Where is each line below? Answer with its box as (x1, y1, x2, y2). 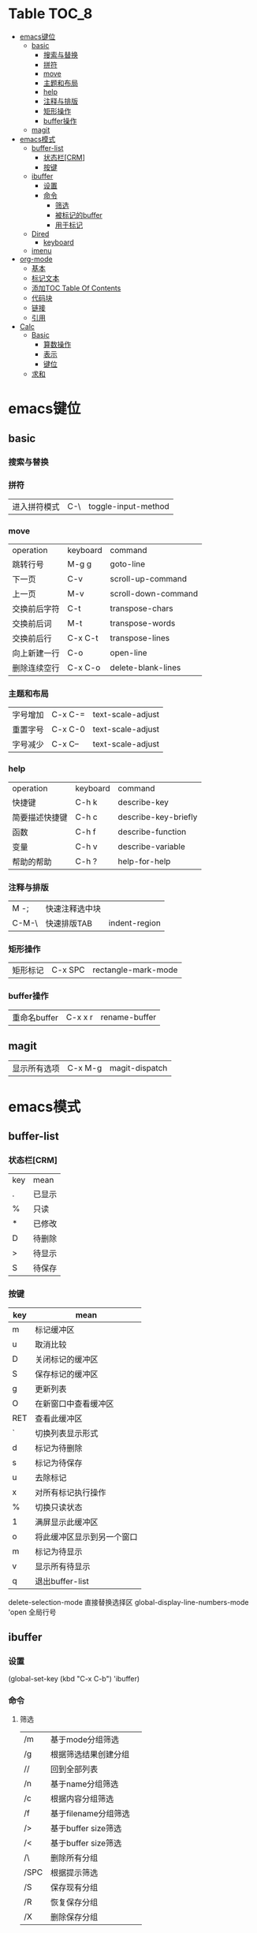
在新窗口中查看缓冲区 (35, 1398, 114, 1409)
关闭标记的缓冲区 (35, 1354, 99, 1365)
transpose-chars (110, 603, 173, 614)
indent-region (108, 917, 162, 928)
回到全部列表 (50, 1764, 99, 1775)
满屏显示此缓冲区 (35, 1516, 99, 1527)
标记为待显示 (35, 1546, 83, 1557)
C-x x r (65, 1011, 93, 1023)
